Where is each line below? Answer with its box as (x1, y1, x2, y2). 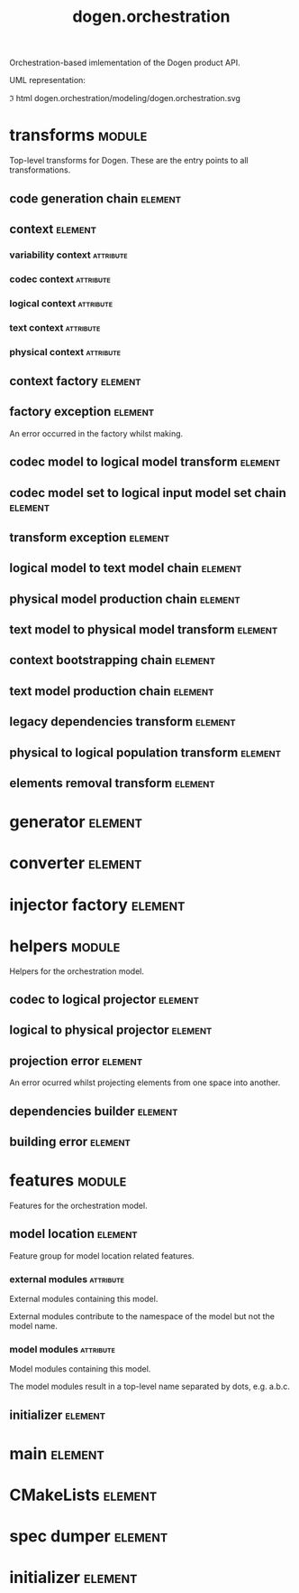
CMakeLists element (9, 1485, 158, 1505)
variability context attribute (9, 248, 128, 261)
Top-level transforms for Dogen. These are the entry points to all (9, 155, 249, 166)
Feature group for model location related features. (9, 1250, 195, 1261)
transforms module (9, 125, 148, 145)
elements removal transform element (9, 775, 216, 792)
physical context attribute (9, 345, 122, 358)
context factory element (9, 373, 141, 389)
